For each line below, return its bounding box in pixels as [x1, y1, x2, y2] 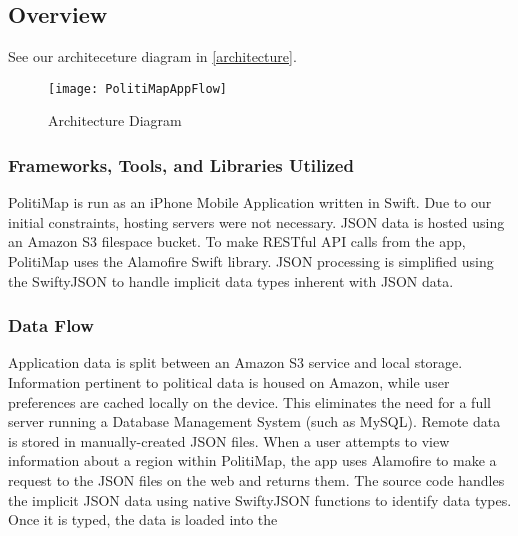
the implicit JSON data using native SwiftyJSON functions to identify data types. [8, 489, 512, 510]
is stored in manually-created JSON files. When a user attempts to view [8, 430, 450, 451]
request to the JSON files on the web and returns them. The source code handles [8, 470, 505, 491]
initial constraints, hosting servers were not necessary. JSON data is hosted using [8, 211, 505, 232]
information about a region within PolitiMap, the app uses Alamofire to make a [8, 450, 497, 471]
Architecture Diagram [48, 110, 182, 131]
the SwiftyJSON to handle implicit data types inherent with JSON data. [8, 270, 454, 291]
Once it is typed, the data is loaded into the [8, 509, 278, 530]
